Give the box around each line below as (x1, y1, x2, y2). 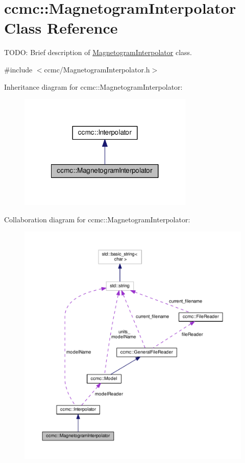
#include (4, 64, 33, 74)
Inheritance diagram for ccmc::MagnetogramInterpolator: (4, 81, 183, 92)
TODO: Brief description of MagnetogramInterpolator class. (4, 47, 192, 58)
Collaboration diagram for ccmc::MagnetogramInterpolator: (4, 214, 190, 224)
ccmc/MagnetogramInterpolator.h (44, 64, 150, 74)
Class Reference (4, 17, 118, 38)
